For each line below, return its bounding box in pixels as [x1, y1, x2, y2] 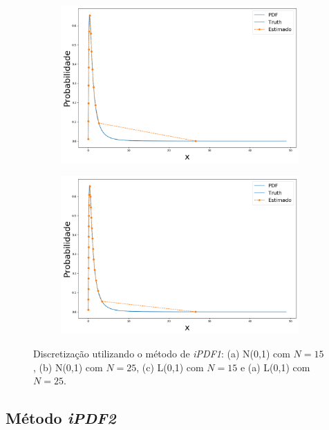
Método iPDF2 [6, 407, 116, 429]
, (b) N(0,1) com [33, 359, 103, 374]
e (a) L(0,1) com [240, 359, 310, 374]
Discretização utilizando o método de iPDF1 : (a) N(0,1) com [33, 346, 290, 361]
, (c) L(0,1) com [136, 359, 204, 374]
